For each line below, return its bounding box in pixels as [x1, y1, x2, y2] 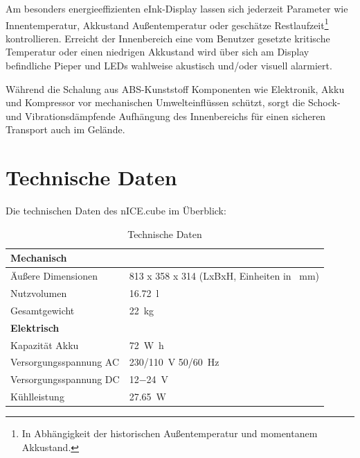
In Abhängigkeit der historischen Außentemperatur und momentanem [21, 426, 318, 441]
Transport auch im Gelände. [6, 122, 125, 137]
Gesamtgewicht [10, 303, 75, 317]
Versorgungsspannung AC [10, 355, 120, 369]
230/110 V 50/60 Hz [129, 355, 219, 369]
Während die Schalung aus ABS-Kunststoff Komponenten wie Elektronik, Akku [6, 81, 345, 96]
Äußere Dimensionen [10, 269, 98, 283]
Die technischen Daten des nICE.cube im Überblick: [6, 203, 226, 218]
